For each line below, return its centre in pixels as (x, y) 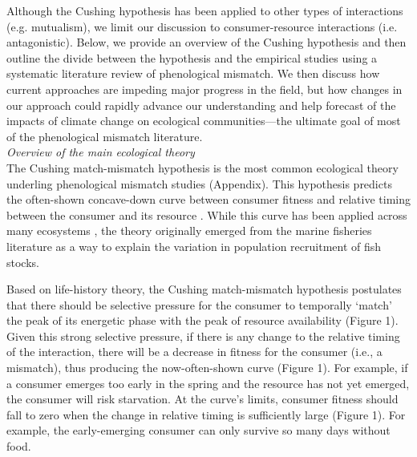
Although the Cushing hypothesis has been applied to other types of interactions (205, 10)
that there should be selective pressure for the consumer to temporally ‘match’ (199, 304)
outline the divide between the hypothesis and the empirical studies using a (192, 57)
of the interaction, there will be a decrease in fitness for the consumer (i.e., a (194, 352)
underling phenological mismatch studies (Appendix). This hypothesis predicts (199, 183)
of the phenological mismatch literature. (105, 136)
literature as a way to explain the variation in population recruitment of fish (194, 246)
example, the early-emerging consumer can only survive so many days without (198, 430)
